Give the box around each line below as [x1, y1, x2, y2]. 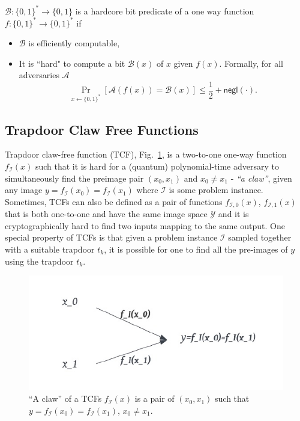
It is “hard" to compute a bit [19, 57, 125, 69]
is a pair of [134, 392, 175, 405]
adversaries [19, 69, 59, 81]
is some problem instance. [169, 183, 263, 196]
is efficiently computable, [28, 37, 120, 49]
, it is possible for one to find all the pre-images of [104, 243, 288, 256]
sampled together [228, 231, 292, 244]
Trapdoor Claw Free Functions [5, 120, 199, 138]
